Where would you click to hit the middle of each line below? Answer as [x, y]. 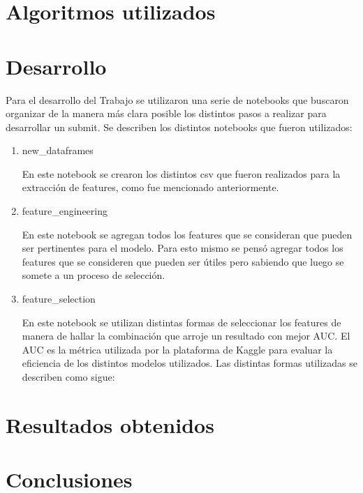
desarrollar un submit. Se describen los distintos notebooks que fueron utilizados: [179, 127]
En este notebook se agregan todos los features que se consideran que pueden [187, 234]
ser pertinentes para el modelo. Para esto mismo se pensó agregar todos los [183, 248]
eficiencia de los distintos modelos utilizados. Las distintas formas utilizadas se [190, 363]
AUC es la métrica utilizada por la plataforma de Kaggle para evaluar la [177, 349]
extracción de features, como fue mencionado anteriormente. [150, 187]
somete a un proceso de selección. [94, 275]
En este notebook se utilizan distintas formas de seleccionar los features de [181, 322]
